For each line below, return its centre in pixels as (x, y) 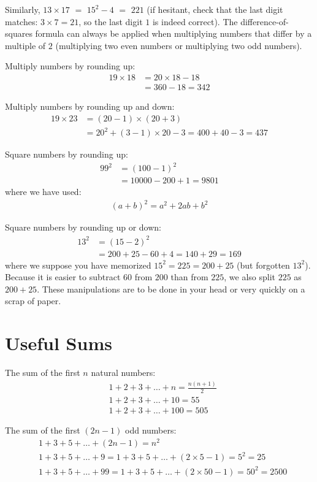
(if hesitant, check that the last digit (215, 9)
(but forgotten (263, 265)
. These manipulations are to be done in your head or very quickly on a (171, 289)
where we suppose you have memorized (78, 265)
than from (189, 277)
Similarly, (23, 9)
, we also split (250, 277)
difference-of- (265, 21)
